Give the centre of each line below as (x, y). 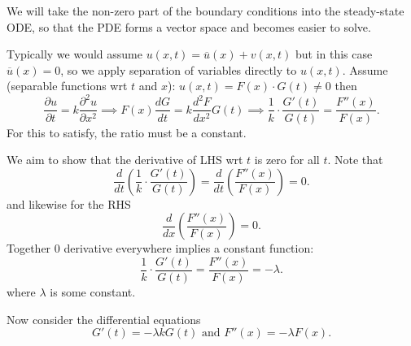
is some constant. (93, 291)
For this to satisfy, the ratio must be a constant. (127, 132)
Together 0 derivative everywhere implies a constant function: (160, 248)
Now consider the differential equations (104, 319)
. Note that (355, 160)
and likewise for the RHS (69, 203)
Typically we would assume (74, 54)
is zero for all (287, 160)
